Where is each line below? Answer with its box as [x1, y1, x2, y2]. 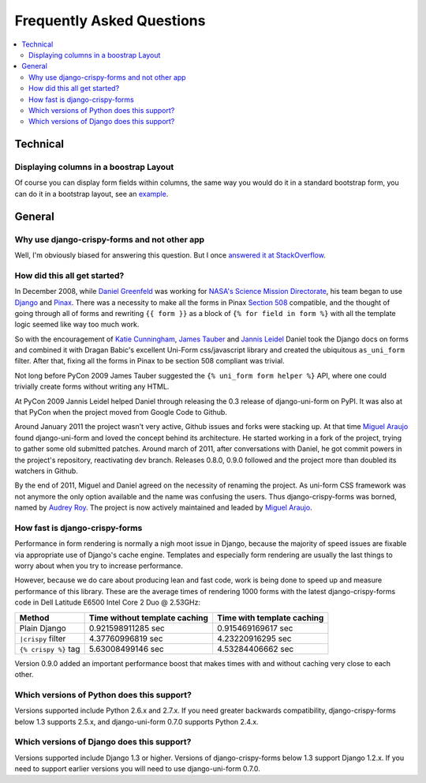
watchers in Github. [14, 466, 78, 476]
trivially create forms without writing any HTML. [14, 382, 170, 391]
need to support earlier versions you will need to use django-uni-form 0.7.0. [14, 764, 260, 774]
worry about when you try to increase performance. [14, 561, 183, 570]
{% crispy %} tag [19, 643, 80, 654]
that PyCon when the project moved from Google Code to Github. [14, 408, 228, 417]
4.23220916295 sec [217, 633, 292, 644]
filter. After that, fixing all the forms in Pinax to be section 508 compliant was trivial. [14, 356, 285, 366]
